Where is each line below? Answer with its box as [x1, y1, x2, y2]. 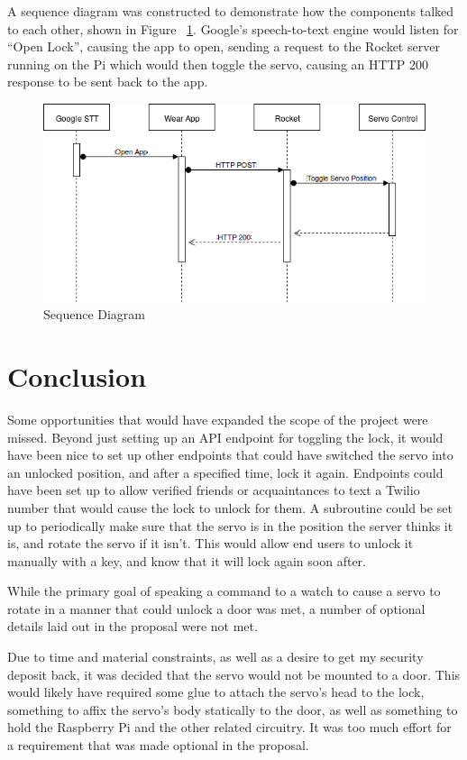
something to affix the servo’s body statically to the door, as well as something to [7, 700, 458, 719]
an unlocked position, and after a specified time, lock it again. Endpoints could [7, 462, 444, 481]
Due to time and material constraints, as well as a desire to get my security [7, 647, 424, 666]
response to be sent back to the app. [7, 72, 208, 91]
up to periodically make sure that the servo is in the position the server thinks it [7, 516, 453, 535]
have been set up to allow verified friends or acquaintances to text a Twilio [7, 481, 420, 499]
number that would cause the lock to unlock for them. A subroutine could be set [7, 498, 453, 517]
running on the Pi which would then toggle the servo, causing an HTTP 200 [7, 54, 428, 73]
